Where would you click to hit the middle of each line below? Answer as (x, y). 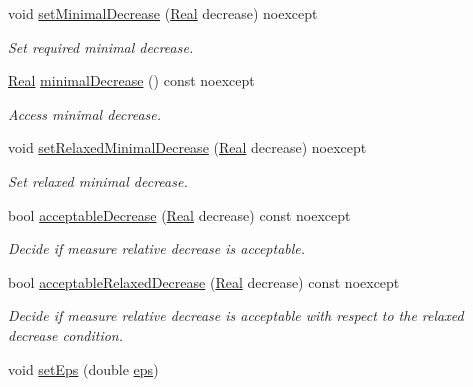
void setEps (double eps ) (83, 368)
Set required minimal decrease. (101, 46)
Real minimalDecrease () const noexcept (131, 80)
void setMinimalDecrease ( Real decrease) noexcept (163, 13)
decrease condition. (66, 334)
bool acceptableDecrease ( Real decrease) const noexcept (179, 214)
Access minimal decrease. (85, 113)
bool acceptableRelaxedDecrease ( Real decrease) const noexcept (204, 281)
